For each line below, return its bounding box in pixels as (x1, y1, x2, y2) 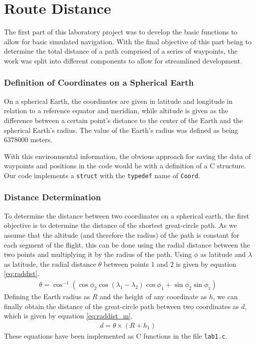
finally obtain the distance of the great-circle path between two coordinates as (4, 301, 239, 311)
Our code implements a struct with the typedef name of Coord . (4, 170, 200, 180)
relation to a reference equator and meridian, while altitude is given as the (4, 105, 228, 116)
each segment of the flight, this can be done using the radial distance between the (4, 239, 250, 250)
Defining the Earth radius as (4, 291, 90, 301)
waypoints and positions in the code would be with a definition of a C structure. (4, 160, 246, 171)
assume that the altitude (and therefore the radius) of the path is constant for (4, 229, 240, 240)
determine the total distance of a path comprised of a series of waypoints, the (4, 46, 238, 56)
